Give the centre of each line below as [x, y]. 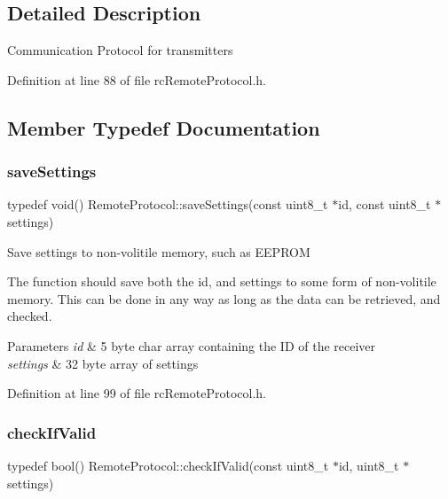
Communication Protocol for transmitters [120, 50]
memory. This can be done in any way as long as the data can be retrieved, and [224, 298]
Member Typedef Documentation [164, 127]
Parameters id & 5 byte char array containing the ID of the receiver [192, 345]
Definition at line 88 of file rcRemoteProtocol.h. [137, 79]
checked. [30, 316]
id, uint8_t [369, 465]
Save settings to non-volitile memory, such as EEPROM [159, 251]
